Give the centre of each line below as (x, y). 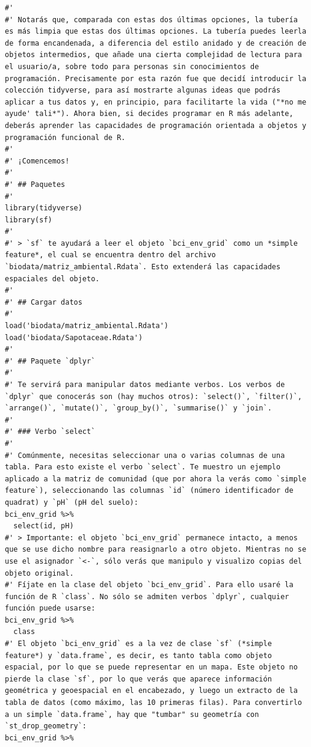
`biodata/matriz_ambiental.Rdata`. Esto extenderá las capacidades (143, 267)
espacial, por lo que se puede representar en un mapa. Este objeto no (151, 667)
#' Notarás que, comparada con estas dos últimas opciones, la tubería (151, 20)
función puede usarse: (50, 608)
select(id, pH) (44, 526)
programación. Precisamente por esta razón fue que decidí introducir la (156, 78)
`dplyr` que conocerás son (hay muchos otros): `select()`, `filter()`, (153, 396)
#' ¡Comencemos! (37, 161)
